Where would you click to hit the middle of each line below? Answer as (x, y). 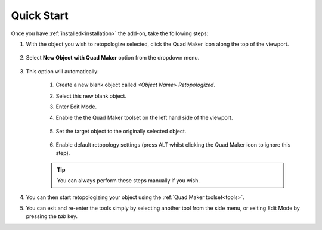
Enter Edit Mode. (76, 107)
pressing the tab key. (52, 216)
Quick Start (40, 15)
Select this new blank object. (91, 96)
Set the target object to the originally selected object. (121, 131)
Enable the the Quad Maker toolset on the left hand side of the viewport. (144, 118)
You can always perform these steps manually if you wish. (128, 181)
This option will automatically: (62, 71)
